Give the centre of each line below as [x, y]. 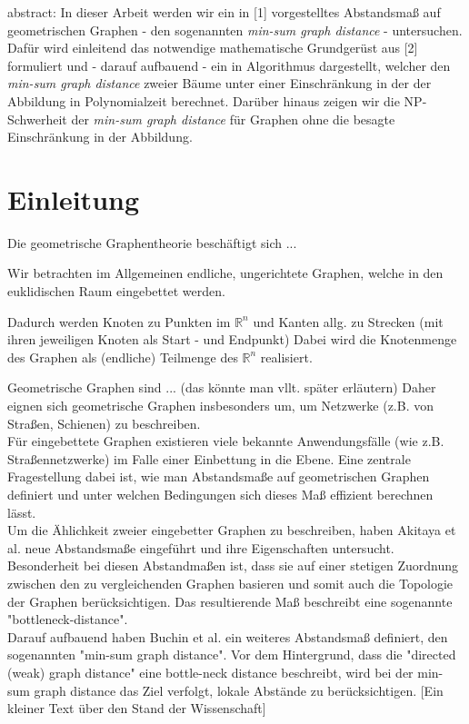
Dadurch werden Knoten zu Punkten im [119, 321]
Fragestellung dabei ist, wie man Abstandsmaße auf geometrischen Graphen [219, 476]
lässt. [22, 512]
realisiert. [286, 357]
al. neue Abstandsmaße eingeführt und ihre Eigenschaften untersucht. [201, 547]
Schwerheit [37, 119]
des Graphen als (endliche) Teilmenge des [123, 357]
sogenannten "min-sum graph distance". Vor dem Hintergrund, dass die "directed [232, 655]
